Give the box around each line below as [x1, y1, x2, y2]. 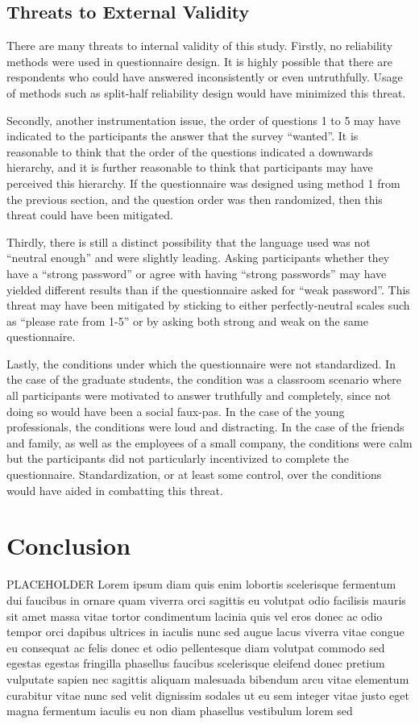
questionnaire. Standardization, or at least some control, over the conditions [6, 466, 382, 483]
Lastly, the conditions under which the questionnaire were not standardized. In [6, 355, 396, 372]
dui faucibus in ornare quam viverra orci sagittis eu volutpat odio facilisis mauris [6, 591, 406, 608]
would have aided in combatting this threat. [6, 481, 223, 498]
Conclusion [6, 529, 131, 562]
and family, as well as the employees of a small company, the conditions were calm [6, 434, 413, 451]
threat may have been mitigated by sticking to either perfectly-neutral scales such [6, 297, 410, 314]
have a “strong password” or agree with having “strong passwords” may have [6, 264, 387, 281]
